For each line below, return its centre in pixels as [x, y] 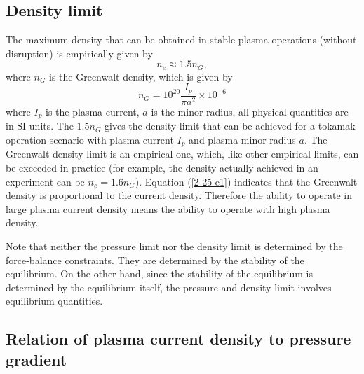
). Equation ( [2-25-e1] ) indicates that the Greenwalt [246, 181]
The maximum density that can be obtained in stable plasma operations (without [181, 40]
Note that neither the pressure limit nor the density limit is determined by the [174, 245]
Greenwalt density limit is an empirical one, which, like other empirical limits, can [182, 154]
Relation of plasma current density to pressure [178, 339]
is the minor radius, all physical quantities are [250, 111]
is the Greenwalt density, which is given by [141, 76]
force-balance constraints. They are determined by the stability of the [155, 259]
